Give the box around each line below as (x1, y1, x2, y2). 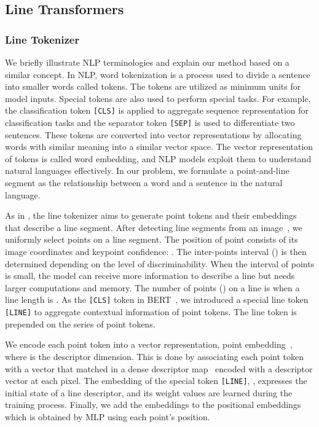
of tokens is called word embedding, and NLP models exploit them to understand (5, 152, 312, 165)
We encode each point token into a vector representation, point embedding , (5, 338, 293, 351)
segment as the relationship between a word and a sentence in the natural (5, 176, 283, 189)
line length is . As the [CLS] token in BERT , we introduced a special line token (5, 293, 309, 306)
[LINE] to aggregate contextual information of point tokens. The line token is (5, 305, 297, 318)
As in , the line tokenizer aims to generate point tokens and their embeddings (5, 209, 297, 222)
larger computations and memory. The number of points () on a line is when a (5, 281, 300, 294)
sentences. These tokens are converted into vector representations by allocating (5, 128, 302, 141)
